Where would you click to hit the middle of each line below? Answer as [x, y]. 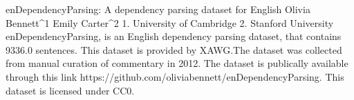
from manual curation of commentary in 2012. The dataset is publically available [177, 63]
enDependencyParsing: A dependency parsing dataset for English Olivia [158, 9]
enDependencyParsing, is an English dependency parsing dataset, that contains [174, 36]
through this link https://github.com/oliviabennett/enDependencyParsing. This [175, 76]
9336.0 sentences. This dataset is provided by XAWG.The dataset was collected [174, 49]
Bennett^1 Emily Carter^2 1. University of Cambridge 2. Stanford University [170, 22]
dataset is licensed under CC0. [70, 90]
